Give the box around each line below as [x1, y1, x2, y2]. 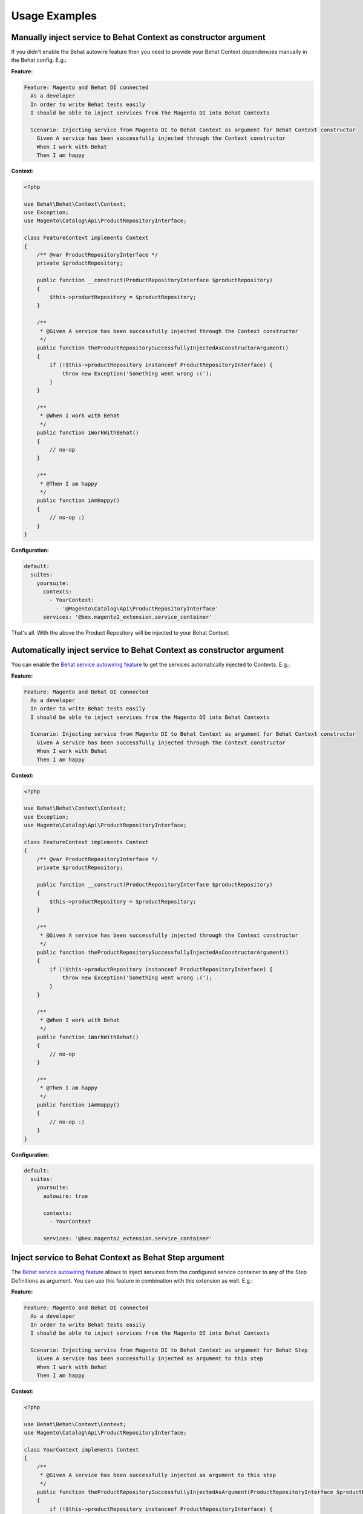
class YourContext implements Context [24, 1446, 139, 1453]
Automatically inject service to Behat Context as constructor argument [11, 645, 284, 655]
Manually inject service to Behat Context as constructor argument [11, 32, 266, 42]
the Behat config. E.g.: [11, 56, 67, 64]
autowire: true [43, 1192, 88, 1199]
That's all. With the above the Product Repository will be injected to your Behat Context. [11, 629, 230, 636]
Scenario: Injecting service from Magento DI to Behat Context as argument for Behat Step [30, 1346, 308, 1354]
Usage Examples [11, 9, 97, 22]
